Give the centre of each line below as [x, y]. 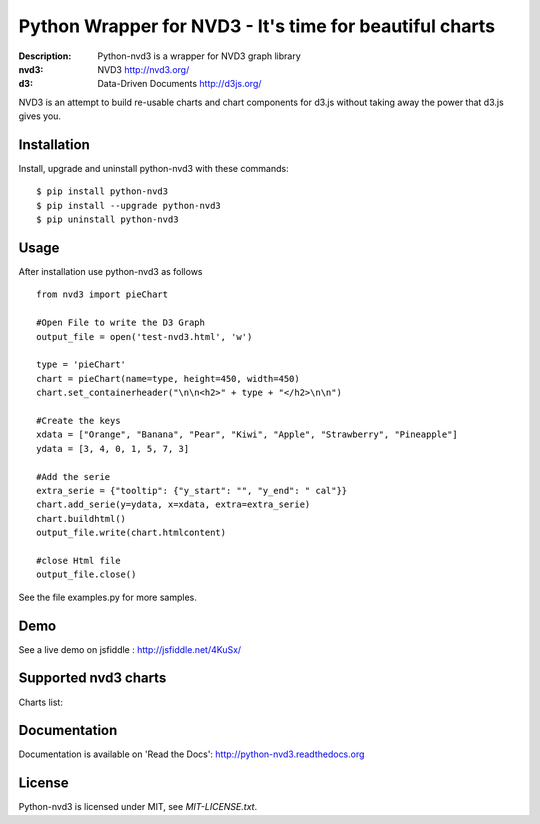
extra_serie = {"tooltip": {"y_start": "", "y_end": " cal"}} [192, 490]
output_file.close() [86, 574]
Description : [45, 56]
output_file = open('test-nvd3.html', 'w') [144, 336]
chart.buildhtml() [81, 518]
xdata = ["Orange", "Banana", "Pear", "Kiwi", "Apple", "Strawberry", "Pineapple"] [247, 434]
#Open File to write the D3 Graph [120, 323]
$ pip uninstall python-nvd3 [107, 219]
